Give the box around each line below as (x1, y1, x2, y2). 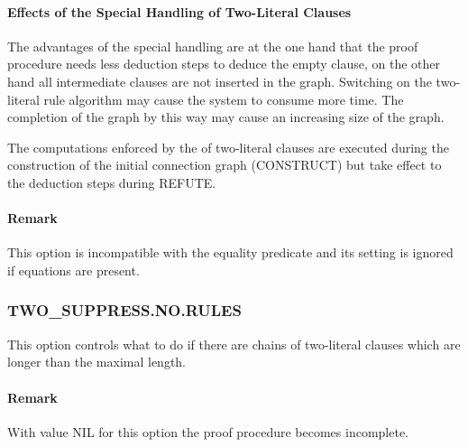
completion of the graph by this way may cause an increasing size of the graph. (7, 107, 445, 126)
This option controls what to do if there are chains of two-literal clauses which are (7, 334, 461, 353)
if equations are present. (7, 260, 140, 279)
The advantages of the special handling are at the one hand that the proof (7, 36, 418, 55)
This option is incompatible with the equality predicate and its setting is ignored (7, 243, 454, 262)
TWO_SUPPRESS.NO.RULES (7, 299, 242, 321)
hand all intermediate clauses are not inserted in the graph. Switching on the (7, 71, 432, 90)
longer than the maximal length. (7, 352, 187, 371)
